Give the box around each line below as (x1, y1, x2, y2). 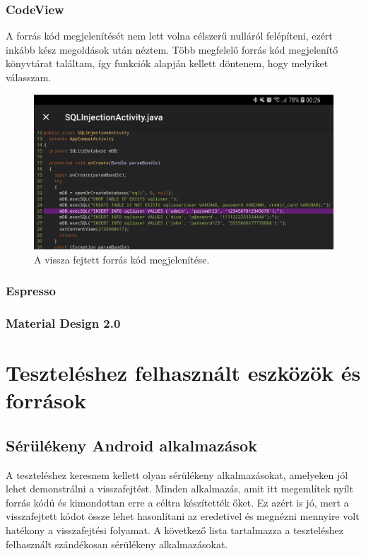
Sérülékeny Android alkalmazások (6, 434, 257, 456)
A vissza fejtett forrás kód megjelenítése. (34, 252, 210, 266)
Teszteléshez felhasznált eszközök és (6, 358, 361, 387)
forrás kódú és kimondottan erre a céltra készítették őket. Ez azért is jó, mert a (6, 495, 349, 509)
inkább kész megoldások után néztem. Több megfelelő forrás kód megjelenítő (6, 42, 338, 57)
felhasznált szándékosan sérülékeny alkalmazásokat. (6, 536, 228, 551)
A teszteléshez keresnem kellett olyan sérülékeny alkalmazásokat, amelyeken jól (6, 467, 348, 482)
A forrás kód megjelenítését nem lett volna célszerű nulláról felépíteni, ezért (6, 28, 333, 43)
